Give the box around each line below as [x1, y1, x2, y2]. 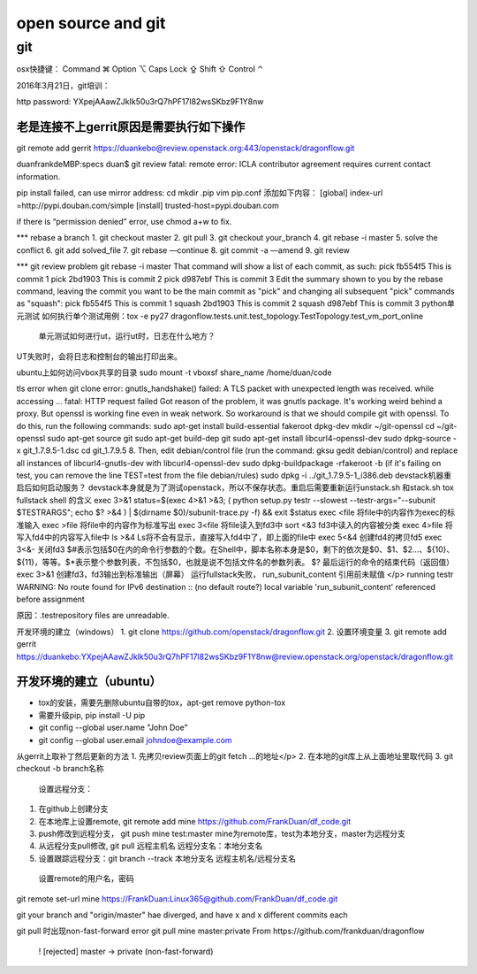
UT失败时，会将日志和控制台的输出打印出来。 [16, 350, 183, 362]
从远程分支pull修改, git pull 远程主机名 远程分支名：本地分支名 [38, 840, 263, 851]
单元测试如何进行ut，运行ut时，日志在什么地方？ [38, 331, 216, 341]
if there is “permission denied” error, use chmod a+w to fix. [16, 217, 232, 227]
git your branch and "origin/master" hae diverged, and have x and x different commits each [16, 909, 348, 920]
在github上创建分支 [38, 803, 109, 814]
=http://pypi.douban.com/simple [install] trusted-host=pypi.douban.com [16, 200, 279, 211]
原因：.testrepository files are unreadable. [16, 610, 170, 621]
